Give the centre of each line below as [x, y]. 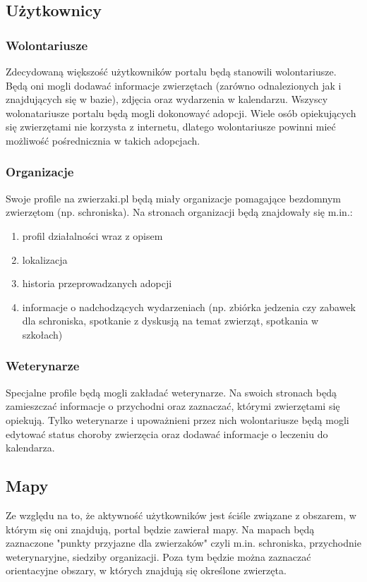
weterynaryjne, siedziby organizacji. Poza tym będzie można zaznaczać [158, 556]
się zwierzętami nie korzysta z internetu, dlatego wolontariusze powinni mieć [171, 127]
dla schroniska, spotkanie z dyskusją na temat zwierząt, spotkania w [170, 321]
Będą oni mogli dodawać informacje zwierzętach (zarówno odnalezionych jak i [174, 85]
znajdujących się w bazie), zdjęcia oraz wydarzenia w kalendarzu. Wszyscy [167, 99]
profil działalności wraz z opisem [92, 235]
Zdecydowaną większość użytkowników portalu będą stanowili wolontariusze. [171, 71]
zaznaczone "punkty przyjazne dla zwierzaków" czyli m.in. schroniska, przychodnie [183, 543]
